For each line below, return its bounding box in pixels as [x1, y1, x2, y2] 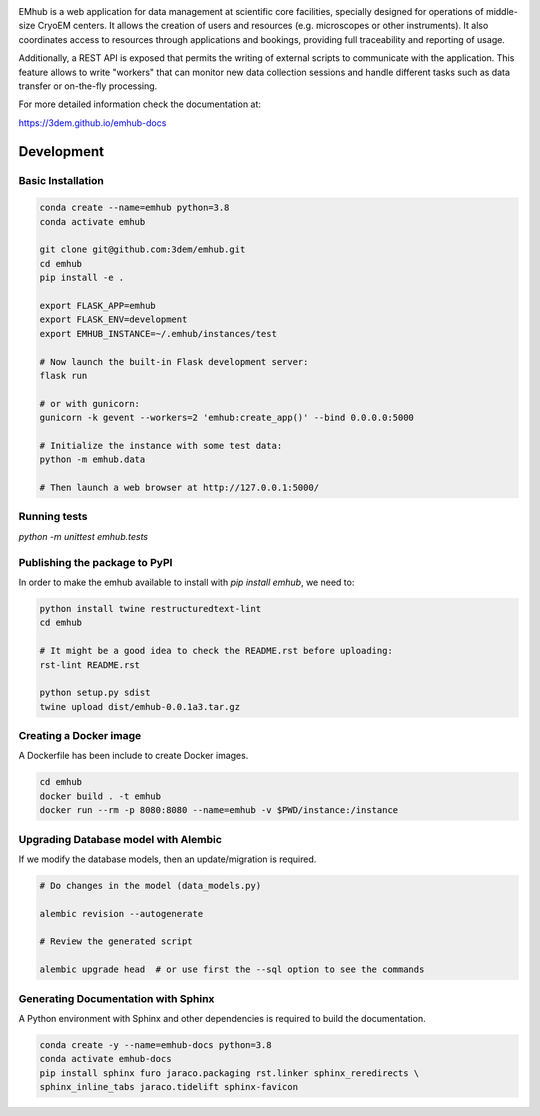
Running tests [18, 510, 88, 524]
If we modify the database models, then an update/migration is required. [18, 853, 317, 865]
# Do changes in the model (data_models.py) [39, 880, 262, 891]
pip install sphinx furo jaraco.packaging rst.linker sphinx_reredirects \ [39, 1067, 420, 1079]
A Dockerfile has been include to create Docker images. [18, 750, 249, 762]
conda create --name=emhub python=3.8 [39, 202, 230, 214]
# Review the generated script [39, 936, 194, 947]
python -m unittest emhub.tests [18, 530, 149, 542]
